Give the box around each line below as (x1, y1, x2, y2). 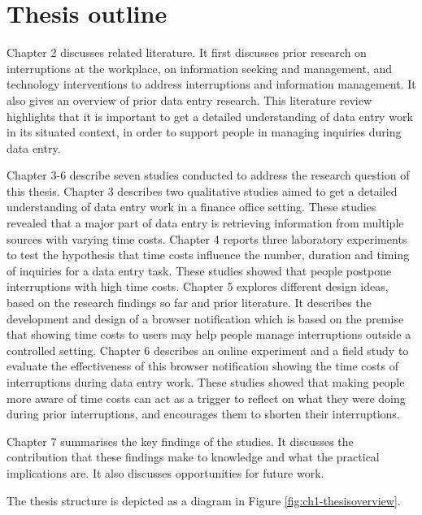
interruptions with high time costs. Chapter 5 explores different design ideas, (7, 278, 389, 295)
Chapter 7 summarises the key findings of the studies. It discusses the (7, 432, 354, 449)
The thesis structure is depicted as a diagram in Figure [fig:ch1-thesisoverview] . (7, 491, 401, 509)
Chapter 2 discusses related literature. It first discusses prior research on (7, 44, 367, 61)
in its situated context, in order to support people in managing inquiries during (7, 123, 402, 141)
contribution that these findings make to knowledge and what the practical (7, 448, 380, 465)
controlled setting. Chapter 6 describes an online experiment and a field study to (7, 341, 409, 358)
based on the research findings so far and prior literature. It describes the (7, 294, 372, 311)
